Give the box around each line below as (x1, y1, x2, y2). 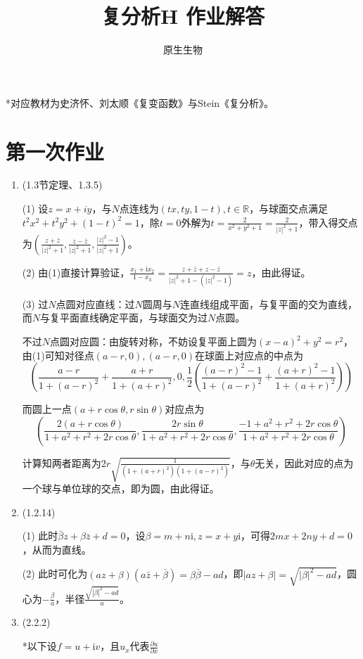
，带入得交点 (298, 215, 358, 229)
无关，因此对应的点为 (255, 455, 354, 470)
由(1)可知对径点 (22, 347, 94, 362)
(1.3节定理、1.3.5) (22, 177, 103, 192)
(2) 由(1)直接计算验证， (22, 264, 130, 279)
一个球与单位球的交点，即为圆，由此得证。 (22, 481, 219, 496)
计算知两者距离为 (22, 455, 101, 470)
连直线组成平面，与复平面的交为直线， (180, 296, 358, 311)
